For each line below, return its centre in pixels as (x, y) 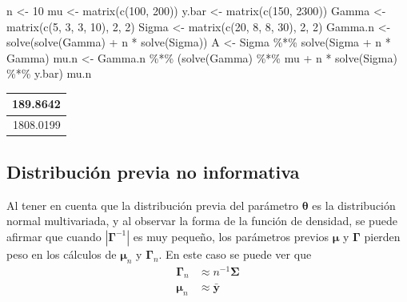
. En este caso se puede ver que (235, 254)
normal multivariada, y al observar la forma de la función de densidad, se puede (202, 221)
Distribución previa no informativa (153, 171)
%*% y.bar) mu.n (49, 73)
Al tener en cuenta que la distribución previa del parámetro (153, 205)
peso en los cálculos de (62, 254)
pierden (382, 236)
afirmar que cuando (54, 236)
